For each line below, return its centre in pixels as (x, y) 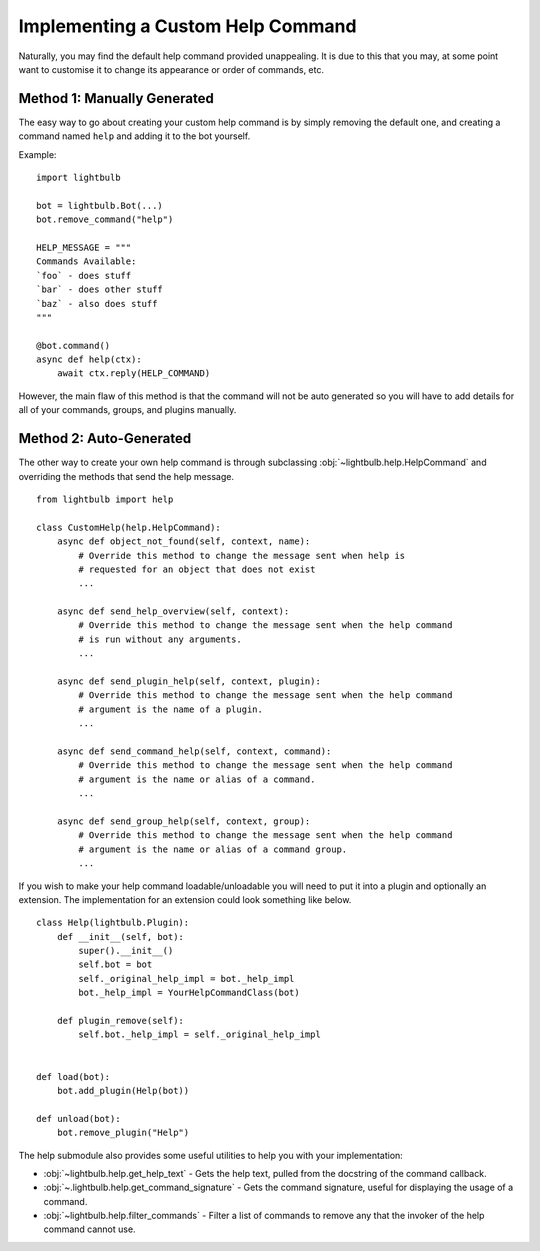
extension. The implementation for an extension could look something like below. (185, 899)
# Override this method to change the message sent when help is (242, 555)
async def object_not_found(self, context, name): (183, 541)
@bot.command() (73, 345)
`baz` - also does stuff (97, 303)
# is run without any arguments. (160, 639)
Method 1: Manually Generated (116, 98)
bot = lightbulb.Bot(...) (100, 205)
